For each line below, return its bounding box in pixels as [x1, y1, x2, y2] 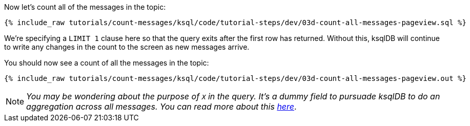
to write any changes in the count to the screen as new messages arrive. [4, 43, 250, 51]
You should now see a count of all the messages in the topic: [4, 58, 209, 67]
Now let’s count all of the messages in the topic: [4, 3, 166, 11]
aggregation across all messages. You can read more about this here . [26, 101, 297, 112]
